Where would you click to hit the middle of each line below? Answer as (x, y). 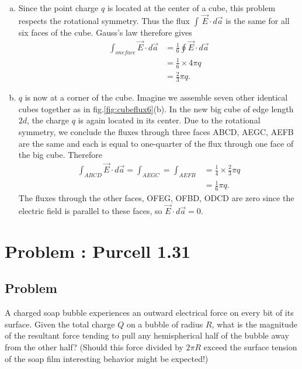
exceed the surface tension (250, 346)
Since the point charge (58, 8)
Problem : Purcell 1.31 (98, 251)
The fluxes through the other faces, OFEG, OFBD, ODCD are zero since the (156, 198)
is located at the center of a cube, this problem (191, 8)
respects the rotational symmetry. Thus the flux (104, 20)
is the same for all (258, 20)
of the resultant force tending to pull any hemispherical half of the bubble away (147, 335)
